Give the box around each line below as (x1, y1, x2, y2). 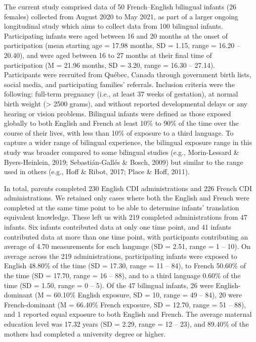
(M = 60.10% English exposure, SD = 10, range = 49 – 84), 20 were (35, 290, 242, 300)
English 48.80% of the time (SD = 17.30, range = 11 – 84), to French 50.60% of (4, 260, 246, 271)
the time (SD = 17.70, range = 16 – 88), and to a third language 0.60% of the (4, 270, 241, 281)
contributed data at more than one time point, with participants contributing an (4, 231, 248, 242)
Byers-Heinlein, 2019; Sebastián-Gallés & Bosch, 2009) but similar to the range (4, 156, 243, 167)
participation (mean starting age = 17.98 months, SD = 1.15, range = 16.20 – (4, 40, 241, 50)
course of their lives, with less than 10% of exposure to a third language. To (4, 127, 234, 138)
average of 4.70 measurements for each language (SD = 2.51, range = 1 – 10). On (4, 241, 251, 251)
